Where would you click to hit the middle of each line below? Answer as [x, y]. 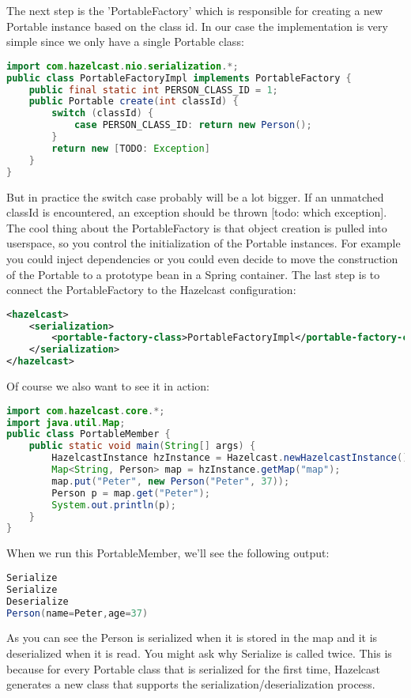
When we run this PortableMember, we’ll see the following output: [168, 553]
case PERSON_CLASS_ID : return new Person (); [193, 125]
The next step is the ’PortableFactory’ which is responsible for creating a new [195, 10]
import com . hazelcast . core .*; [86, 411]
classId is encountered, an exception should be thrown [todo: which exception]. [197, 212]
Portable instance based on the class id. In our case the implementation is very [197, 26]
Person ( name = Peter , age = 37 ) [77, 613]
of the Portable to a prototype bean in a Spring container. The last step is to [193, 274]
